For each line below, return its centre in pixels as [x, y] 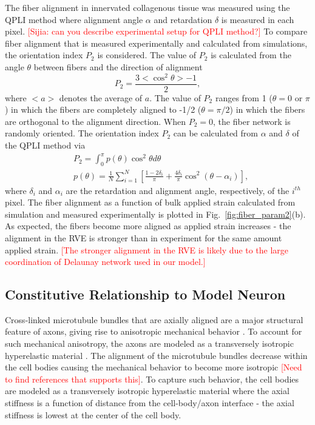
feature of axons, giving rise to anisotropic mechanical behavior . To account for [154, 331]
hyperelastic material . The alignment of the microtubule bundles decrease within [156, 355]
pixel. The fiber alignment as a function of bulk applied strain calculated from [150, 202]
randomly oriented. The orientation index [82, 133]
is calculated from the [251, 55]
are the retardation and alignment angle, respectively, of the [178, 190]
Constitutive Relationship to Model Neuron [145, 294]
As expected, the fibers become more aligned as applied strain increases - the [148, 226]
